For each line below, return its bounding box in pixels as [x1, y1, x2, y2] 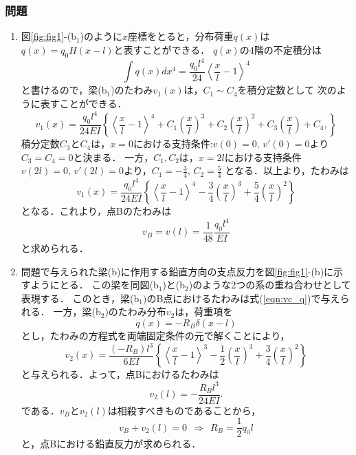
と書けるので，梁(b [21, 83, 107, 97]
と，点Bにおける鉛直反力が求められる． [21, 436, 201, 451]
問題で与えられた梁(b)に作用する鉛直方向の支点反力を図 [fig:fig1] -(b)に [21, 264, 334, 278]
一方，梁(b [53, 304, 101, 319]
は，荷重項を [175, 304, 233, 319]
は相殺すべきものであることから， [107, 403, 261, 417]
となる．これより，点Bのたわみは [21, 204, 172, 218]
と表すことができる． [113, 42, 210, 56]
